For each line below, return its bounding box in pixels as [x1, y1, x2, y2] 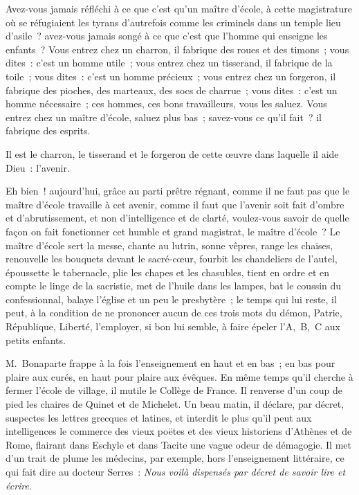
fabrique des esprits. [6, 123, 91, 138]
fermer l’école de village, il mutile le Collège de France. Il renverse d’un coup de [6, 383, 342, 397]
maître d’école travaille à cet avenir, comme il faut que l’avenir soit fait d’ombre [6, 197, 344, 211]
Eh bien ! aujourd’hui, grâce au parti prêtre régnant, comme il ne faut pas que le [6, 183, 350, 198]
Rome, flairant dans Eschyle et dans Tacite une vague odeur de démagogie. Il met [6, 437, 351, 451]
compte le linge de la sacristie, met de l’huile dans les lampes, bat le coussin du [6, 278, 342, 293]
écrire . [6, 478, 32, 492]
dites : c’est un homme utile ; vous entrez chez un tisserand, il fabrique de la [6, 55, 333, 70]
